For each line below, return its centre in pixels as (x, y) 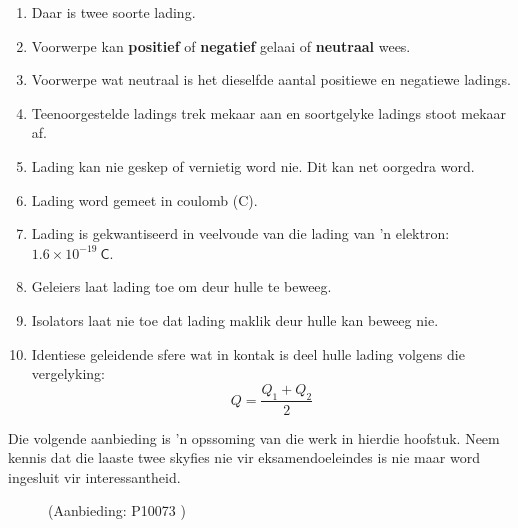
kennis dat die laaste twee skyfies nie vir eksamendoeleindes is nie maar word (244, 457)
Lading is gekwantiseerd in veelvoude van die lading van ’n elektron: (240, 233)
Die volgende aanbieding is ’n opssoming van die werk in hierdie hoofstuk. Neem (254, 437)
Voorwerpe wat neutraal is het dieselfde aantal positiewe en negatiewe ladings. (271, 79)
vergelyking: (68, 373)
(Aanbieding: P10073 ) (117, 510)
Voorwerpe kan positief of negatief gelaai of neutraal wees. (221, 45)
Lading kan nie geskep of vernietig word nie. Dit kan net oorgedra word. (253, 165)
